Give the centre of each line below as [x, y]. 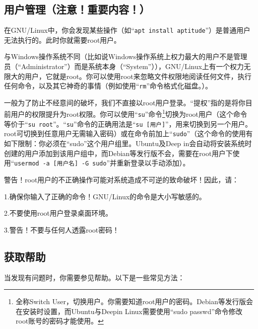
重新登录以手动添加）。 [153, 163]
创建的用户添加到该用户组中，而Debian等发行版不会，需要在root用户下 [118, 153]
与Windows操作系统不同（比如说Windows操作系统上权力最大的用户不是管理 [126, 56]
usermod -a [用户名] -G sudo [60, 164]
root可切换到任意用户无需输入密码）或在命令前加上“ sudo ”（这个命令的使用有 [129, 133]
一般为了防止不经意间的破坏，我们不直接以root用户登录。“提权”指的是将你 [125, 102]
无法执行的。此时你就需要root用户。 [63, 40]
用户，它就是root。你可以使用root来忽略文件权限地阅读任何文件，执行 [138, 76]
